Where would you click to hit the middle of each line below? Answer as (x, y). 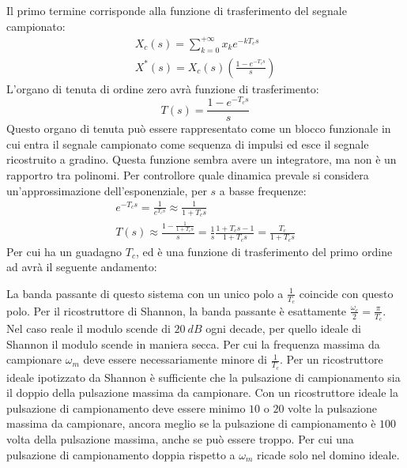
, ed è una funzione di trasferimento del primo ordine (264, 251)
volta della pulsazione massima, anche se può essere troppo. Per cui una (180, 439)
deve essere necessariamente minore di (175, 359)
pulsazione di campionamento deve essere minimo (126, 408)
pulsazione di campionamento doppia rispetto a (121, 454)
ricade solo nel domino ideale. (328, 454)
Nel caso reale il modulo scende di (89, 328)
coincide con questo (346, 293)
